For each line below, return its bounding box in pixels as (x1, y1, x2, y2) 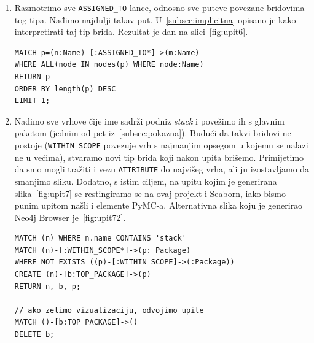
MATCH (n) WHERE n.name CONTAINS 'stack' (14, 234, 186, 243)
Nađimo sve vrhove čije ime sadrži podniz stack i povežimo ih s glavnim (14, 114, 285, 127)
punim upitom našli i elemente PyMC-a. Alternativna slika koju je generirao (14, 199, 303, 212)
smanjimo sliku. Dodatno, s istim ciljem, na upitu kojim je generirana (14, 174, 277, 187)
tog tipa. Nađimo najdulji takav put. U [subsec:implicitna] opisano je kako (14, 13, 296, 26)
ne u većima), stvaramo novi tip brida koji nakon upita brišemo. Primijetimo (14, 150, 304, 163)
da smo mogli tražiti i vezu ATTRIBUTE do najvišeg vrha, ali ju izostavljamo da (14, 163, 310, 175)
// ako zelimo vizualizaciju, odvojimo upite (14, 306, 204, 315)
